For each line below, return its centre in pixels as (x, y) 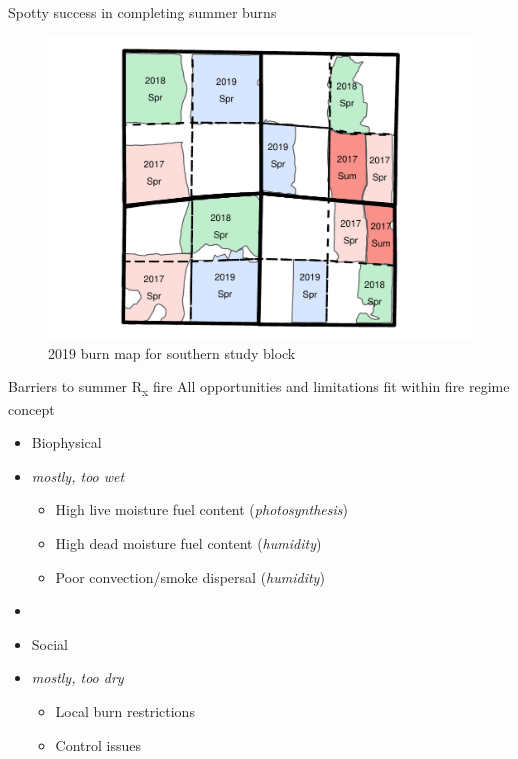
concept (31, 408)
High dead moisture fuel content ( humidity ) (188, 542)
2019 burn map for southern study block (172, 352)
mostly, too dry (77, 677)
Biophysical (66, 442)
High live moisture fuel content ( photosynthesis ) (201, 509)
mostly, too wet (78, 475)
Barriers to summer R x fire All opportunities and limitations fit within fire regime (259, 388)
